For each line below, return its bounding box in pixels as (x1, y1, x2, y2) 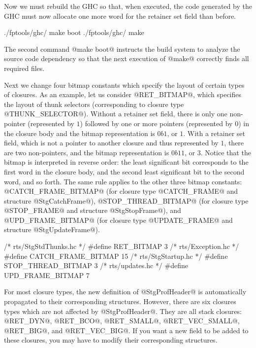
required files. (4, 63, 45, 73)
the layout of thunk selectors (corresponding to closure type (4, 99, 184, 109)
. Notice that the (200, 147, 251, 157)
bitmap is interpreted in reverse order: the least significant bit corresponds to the (4, 157, 249, 167)
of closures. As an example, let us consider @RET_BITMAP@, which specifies (4, 89, 242, 100)
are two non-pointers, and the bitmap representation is (4, 147, 169, 157)
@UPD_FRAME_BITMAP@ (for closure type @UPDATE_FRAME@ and (4, 214, 233, 225)
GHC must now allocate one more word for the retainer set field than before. (4, 10, 236, 21)
